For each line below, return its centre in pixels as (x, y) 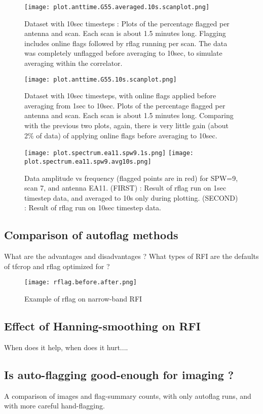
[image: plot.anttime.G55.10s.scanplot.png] (101, 79)
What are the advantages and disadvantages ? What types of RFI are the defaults (131, 256)
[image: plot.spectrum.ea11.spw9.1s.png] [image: (109, 153)
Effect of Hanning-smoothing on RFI (102, 326)
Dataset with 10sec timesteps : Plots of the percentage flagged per (127, 23)
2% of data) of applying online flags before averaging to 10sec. (121, 135)
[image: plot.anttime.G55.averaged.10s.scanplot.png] (117, 7)
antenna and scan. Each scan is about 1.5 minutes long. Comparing (129, 115)
